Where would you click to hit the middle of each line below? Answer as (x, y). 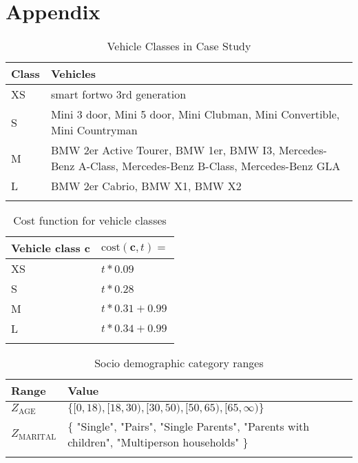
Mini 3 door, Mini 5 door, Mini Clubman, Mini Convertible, (195, 114)
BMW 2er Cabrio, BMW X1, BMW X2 (146, 186)
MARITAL (37, 437)
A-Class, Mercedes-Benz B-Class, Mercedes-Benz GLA (209, 166)
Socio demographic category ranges (179, 363)
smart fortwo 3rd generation (118, 94)
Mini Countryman (94, 130)
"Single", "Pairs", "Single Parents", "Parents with (193, 426)
